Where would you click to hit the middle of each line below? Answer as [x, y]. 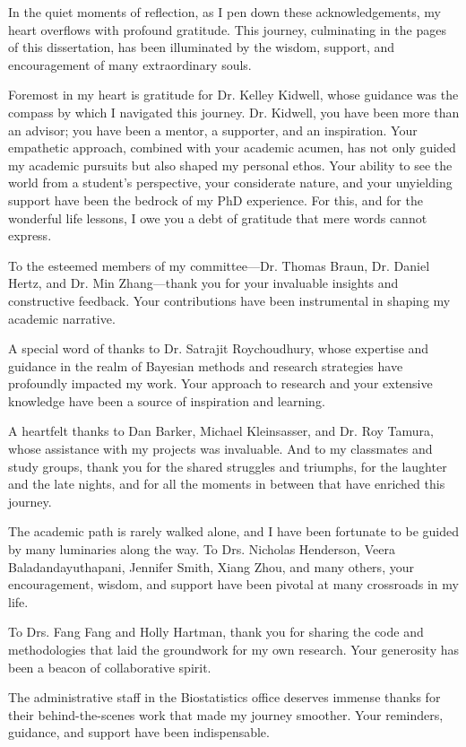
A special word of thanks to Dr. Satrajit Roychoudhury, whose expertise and [219, 348]
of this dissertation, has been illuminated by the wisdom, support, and [202, 47]
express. [30, 235]
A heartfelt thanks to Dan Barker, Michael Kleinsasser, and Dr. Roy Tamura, [221, 431]
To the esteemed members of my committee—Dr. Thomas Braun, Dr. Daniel [219, 265]
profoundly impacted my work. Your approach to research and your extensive [220, 383]
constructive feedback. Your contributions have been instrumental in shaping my [229, 300]
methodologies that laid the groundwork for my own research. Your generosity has [234, 649]
